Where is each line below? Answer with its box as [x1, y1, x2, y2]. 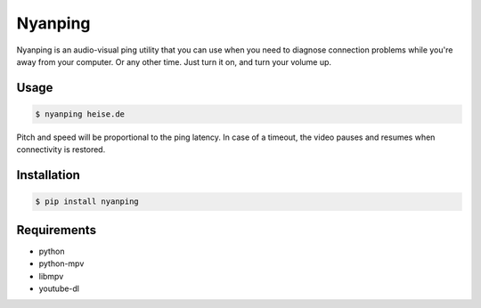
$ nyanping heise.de [35, 109, 125, 119]
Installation [16, 167, 80, 182]
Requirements [16, 223, 97, 238]
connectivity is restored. [16, 144, 106, 155]
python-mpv [38, 258, 85, 269]
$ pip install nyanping [35, 197, 140, 207]
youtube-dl [38, 283, 80, 294]
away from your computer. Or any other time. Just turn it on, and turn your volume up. [16, 56, 332, 67]
